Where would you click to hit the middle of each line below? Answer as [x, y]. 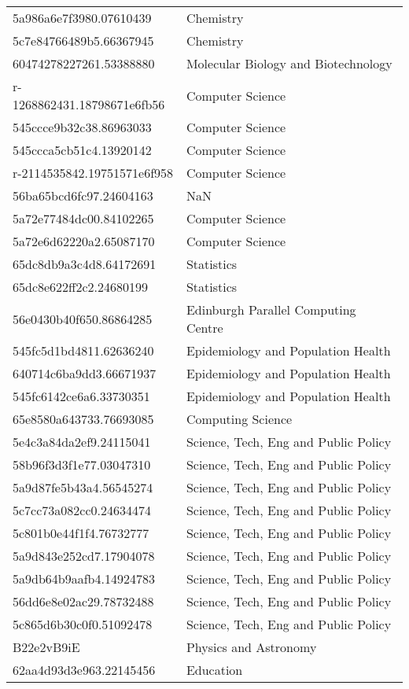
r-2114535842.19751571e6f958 [93, 173]
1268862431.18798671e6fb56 [89, 104]
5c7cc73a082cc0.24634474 [82, 510]
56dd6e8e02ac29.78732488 [83, 601]
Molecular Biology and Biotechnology [289, 63]
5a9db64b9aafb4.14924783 [84, 578]
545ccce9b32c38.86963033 [82, 127]
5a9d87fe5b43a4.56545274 [83, 487]
